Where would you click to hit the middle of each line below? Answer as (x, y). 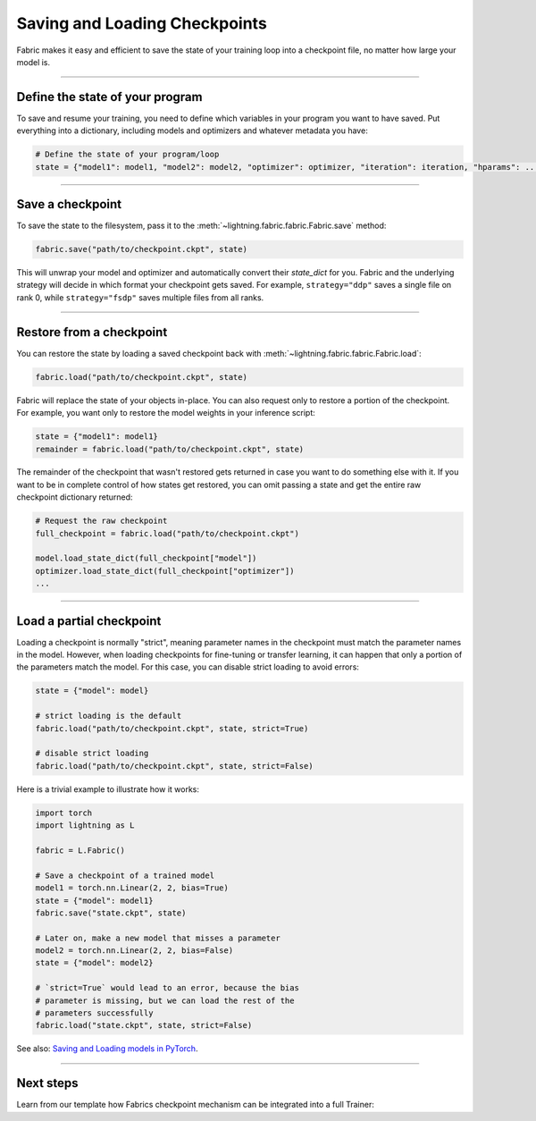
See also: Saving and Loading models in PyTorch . (107, 1049)
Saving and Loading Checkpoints (142, 23)
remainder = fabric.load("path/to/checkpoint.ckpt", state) (170, 449)
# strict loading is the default (109, 716)
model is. (33, 62)
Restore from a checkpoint (92, 332)
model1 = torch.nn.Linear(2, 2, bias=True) (132, 888)
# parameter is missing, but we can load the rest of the (165, 1000)
